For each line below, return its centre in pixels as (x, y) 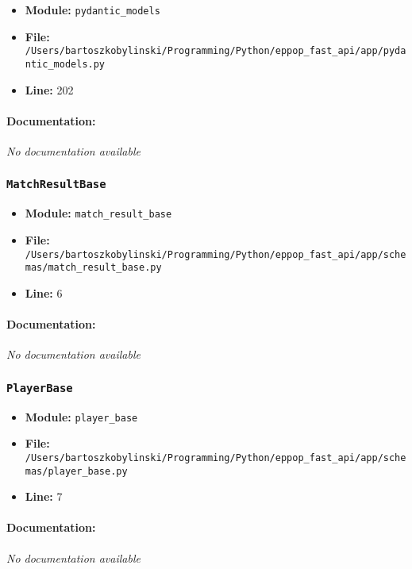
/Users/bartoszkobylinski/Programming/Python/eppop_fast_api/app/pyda (216, 51)
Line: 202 (49, 89)
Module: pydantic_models (92, 10)
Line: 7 (44, 496)
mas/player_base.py (76, 471)
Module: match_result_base (98, 213)
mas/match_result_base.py (93, 268)
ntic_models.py (65, 64)
